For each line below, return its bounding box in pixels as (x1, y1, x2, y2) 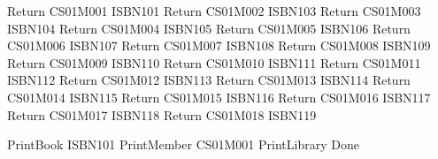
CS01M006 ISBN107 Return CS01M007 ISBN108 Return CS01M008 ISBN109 (7, 36, 431, 55)
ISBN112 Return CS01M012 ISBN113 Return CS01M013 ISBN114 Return (7, 71, 411, 89)
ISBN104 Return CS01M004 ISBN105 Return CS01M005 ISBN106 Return (7, 19, 411, 37)
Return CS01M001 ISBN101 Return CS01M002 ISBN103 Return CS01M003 (7, 2, 421, 19)
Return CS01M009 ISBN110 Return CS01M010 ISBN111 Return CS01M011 (7, 53, 421, 72)
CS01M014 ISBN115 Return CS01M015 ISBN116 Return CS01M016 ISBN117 (7, 87, 431, 106)
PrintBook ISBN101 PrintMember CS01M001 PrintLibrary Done (7, 135, 359, 154)
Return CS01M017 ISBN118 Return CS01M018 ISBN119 (7, 105, 317, 124)
